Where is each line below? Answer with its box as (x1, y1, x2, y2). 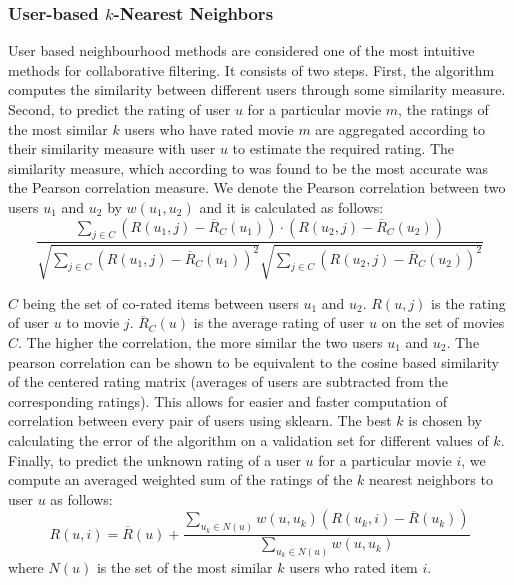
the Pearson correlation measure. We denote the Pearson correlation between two (8, 177, 506, 198)
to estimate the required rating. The (232, 138, 455, 159)
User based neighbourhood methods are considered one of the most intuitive (8, 40, 475, 61)
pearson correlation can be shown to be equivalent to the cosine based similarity (8, 351, 499, 372)
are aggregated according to (315, 118, 486, 139)
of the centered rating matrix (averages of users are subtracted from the (8, 371, 449, 392)
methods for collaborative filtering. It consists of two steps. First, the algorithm (8, 59, 495, 80)
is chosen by (408, 410, 482, 431)
